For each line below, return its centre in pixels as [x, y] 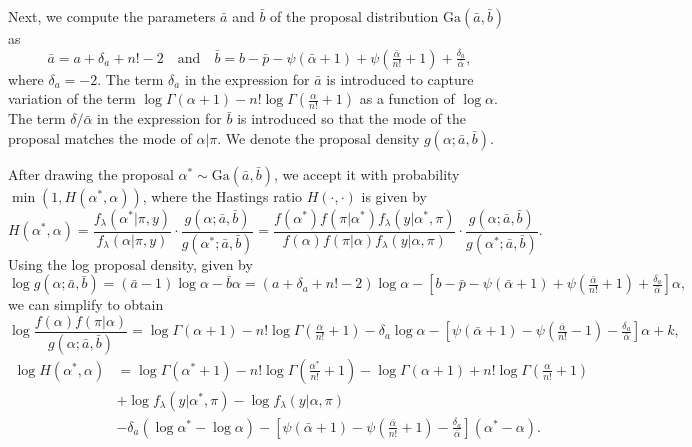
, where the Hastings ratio [222, 195]
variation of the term [72, 98]
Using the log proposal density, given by [130, 263]
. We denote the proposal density [318, 137]
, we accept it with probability [366, 173]
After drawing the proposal [91, 173]
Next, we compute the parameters [112, 16]
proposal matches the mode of [100, 137]
